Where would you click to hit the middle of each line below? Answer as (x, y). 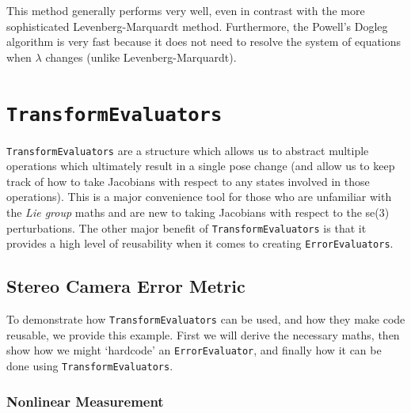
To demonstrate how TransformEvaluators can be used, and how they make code (206, 319)
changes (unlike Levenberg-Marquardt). (141, 57)
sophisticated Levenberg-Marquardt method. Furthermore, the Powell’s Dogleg (197, 26)
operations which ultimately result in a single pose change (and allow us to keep (201, 166)
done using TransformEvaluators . (90, 366)
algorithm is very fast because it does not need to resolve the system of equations (204, 42)
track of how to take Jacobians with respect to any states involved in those (188, 181)
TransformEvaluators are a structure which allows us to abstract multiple (188, 150)
